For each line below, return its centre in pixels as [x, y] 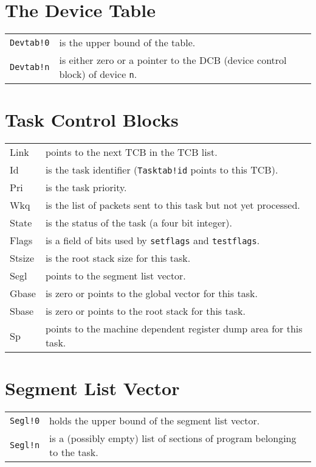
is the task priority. [86, 188]
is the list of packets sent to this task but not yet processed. [173, 205]
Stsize [22, 258]
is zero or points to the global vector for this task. [151, 293]
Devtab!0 [30, 42]
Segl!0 [25, 420]
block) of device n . [98, 74]
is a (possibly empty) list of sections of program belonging [173, 438]
